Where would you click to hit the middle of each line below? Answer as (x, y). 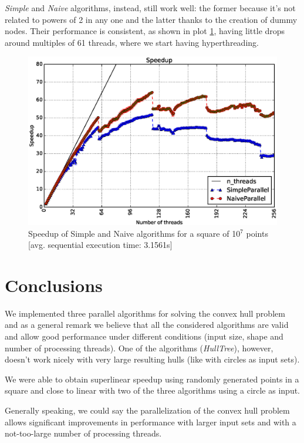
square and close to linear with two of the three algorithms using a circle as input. (153, 390)
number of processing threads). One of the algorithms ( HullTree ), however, (139, 348)
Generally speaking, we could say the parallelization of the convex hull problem (147, 410)
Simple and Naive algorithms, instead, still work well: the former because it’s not (150, 8)
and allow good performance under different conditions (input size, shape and (144, 336)
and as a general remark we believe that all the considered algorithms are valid (147, 325)
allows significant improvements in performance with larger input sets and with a (151, 422)
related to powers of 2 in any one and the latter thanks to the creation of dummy (151, 19)
